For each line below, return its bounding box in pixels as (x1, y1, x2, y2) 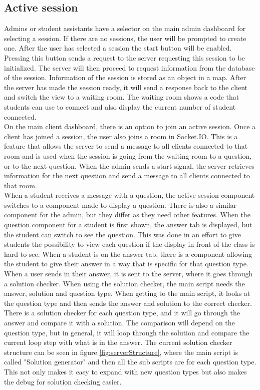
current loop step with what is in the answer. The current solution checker (4, 337, 232, 347)
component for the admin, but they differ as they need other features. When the (4, 209, 250, 220)
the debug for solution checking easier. (4, 376, 122, 386)
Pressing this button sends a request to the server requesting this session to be (4, 52, 245, 63)
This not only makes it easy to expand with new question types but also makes (4, 366, 247, 376)
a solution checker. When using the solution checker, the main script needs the (4, 278, 245, 288)
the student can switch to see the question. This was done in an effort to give (4, 229, 241, 239)
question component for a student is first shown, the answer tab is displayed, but (4, 219, 252, 230)
